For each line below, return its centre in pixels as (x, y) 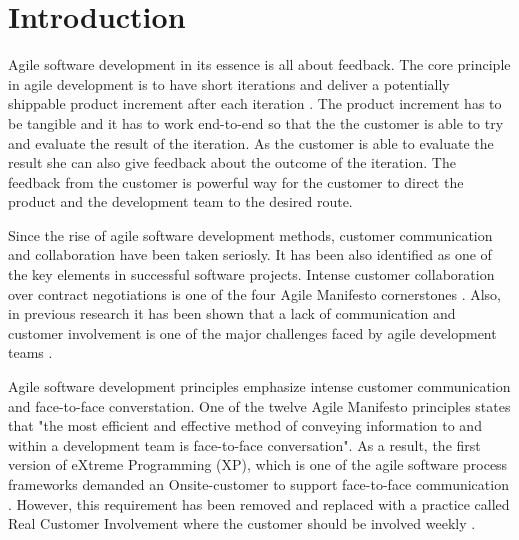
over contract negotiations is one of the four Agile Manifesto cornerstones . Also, (254, 293)
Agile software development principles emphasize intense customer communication (259, 386)
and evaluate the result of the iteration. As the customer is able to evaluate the (251, 142)
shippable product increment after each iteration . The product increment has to (255, 103)
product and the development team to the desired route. (180, 201)
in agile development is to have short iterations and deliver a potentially (229, 83)
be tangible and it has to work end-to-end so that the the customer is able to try (256, 122)
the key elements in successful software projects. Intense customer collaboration (251, 274)
